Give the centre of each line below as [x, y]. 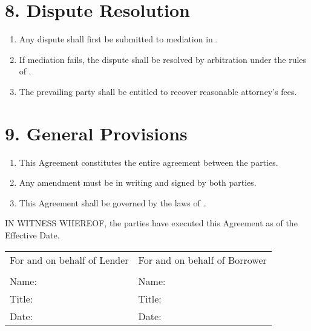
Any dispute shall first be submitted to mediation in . [119, 39]
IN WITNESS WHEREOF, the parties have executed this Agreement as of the [151, 223]
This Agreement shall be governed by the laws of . [112, 202]
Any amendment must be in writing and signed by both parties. [138, 182]
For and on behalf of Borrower [202, 260]
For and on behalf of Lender [69, 260]
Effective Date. [32, 235]
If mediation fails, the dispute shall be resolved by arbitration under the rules [163, 59]
